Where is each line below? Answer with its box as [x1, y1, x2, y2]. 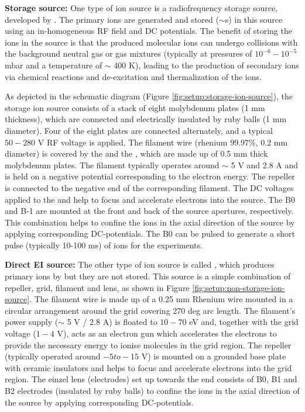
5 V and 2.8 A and [231, 158, 299, 171]
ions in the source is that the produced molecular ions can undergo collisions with [5, 36, 298, 48]
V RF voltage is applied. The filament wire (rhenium [37, 136, 228, 148]
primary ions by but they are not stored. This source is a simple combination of [5, 270, 291, 282]
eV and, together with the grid [189, 316, 299, 328]
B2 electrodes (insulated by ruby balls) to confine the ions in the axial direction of [5, 385, 300, 396]
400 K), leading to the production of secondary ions [114, 58, 299, 71]
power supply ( [5, 316, 59, 328]
